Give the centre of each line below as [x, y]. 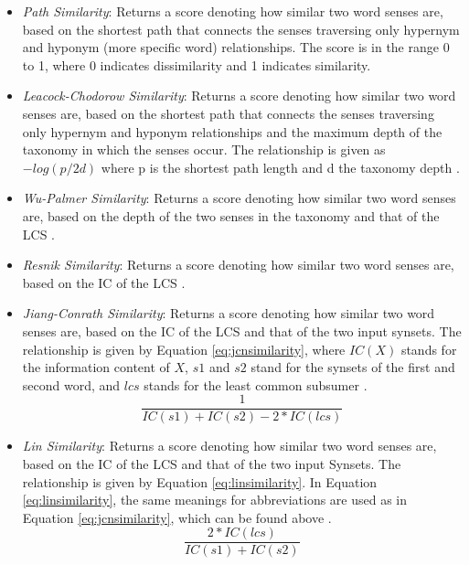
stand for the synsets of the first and [353, 367]
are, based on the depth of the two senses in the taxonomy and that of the [231, 215]
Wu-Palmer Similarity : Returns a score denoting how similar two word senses [239, 198]
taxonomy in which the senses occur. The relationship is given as [204, 149]
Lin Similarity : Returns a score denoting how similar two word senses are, [229, 446]
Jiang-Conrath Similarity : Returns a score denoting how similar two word [229, 313]
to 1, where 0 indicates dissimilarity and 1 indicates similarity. [197, 64]
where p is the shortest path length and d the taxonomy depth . [280, 167]
